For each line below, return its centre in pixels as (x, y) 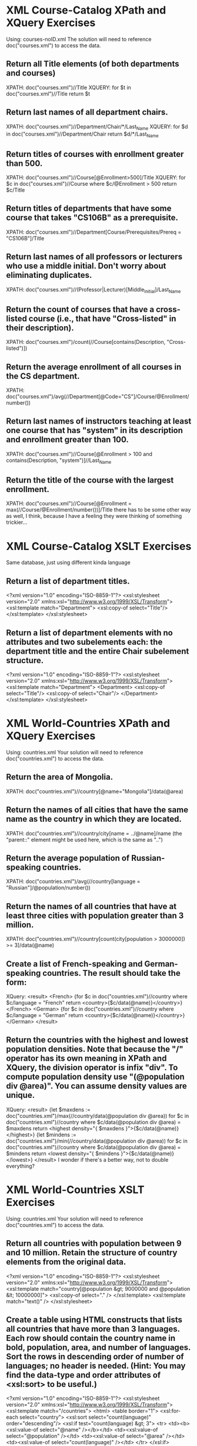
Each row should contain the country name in (91, 1338)
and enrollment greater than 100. (68, 440)
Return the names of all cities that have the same (97, 810)
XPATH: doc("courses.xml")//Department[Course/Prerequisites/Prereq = (94, 232)
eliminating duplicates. (49, 275)
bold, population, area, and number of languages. (98, 1347)
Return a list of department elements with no (90, 633)
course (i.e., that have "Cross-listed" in (102, 318)
